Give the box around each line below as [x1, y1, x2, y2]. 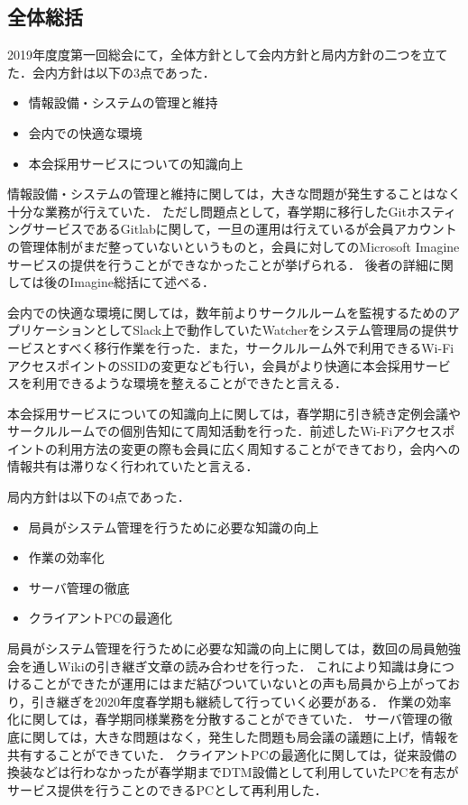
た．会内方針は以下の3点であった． [7, 62, 216, 81]
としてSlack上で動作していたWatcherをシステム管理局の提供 [95, 320, 447, 339]
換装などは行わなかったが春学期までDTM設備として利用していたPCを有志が [7, 763, 459, 782]
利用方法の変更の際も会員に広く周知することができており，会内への [57, 439, 461, 458]
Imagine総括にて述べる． [69, 273, 215, 291]
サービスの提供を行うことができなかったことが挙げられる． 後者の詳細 [7, 254, 428, 273]
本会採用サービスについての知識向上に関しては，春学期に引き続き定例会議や [7, 403, 461, 422]
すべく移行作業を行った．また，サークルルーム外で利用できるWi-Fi [57, 338, 454, 356]
